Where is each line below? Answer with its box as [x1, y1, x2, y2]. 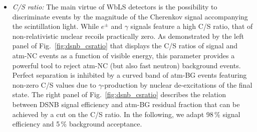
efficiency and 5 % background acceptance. [12, 119, 142, 129]
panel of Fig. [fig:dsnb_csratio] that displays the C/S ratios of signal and [12, 40, 237, 51]
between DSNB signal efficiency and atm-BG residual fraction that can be [12, 99, 240, 109]
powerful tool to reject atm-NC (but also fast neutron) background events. [12, 60, 241, 70]
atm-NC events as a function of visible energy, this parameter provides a [12, 50, 235, 60]
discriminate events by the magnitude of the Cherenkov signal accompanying [12, 11, 248, 21]
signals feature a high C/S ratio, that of [130, 21, 253, 31]
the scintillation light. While [12, 21, 99, 31]
